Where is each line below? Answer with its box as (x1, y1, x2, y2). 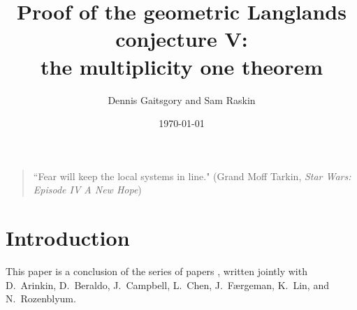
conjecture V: (115, 24, 248, 53)
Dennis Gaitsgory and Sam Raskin (108, 92, 256, 107)
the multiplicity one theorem (40, 52, 323, 80)
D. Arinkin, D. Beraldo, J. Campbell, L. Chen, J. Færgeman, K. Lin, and (6, 277, 329, 292)
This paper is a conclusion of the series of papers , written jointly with (6, 264, 307, 278)
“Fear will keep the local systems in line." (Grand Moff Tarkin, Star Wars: (33, 168, 351, 183)
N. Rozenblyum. (6, 291, 76, 306)
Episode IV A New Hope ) (33, 182, 142, 197)
